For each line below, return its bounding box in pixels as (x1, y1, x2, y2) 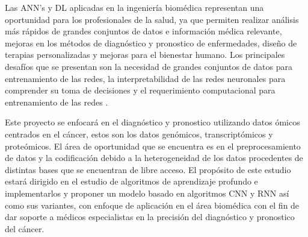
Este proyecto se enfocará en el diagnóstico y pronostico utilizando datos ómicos (5, 116, 300, 128)
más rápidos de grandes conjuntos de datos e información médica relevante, (5, 25, 282, 37)
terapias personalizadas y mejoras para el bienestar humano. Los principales (5, 48, 285, 61)
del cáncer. (5, 222, 45, 235)
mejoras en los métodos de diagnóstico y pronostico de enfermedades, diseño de (5, 36, 297, 49)
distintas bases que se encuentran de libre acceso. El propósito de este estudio (5, 163, 291, 175)
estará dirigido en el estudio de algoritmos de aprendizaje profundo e (5, 175, 258, 188)
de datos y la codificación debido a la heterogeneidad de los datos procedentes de (5, 151, 303, 164)
